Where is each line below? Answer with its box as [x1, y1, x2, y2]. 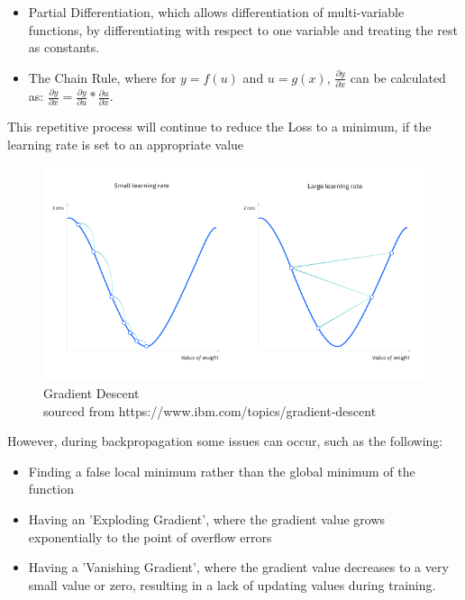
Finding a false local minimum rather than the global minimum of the [28, 461, 415, 480]
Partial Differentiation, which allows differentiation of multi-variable [28, 3, 405, 21]
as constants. [28, 38, 100, 57]
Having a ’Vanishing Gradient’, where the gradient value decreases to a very [28, 558, 449, 577]
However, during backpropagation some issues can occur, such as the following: [7, 432, 443, 450]
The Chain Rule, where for [28, 68, 177, 86]
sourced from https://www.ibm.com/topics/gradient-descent [43, 401, 377, 420]
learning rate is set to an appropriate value [7, 135, 244, 153]
